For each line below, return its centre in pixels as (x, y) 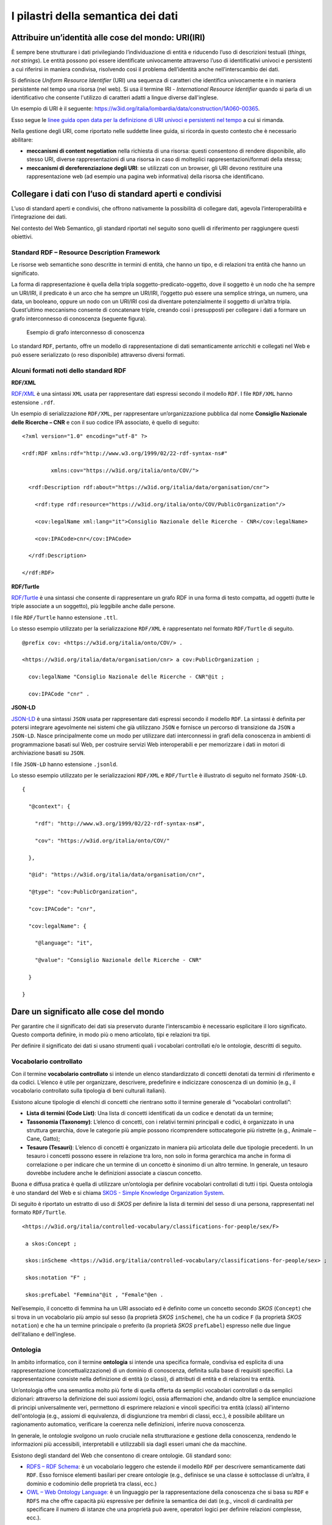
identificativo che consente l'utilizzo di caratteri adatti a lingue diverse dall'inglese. (115, 98)
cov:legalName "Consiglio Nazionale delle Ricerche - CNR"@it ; (126, 677)
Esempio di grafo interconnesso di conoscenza (86, 332)
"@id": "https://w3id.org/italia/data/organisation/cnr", (117, 875)
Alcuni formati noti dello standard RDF (69, 370)
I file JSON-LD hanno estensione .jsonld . (65, 764)
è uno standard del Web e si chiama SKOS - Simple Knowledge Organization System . (118, 1193)
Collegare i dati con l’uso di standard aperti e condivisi (116, 194)
